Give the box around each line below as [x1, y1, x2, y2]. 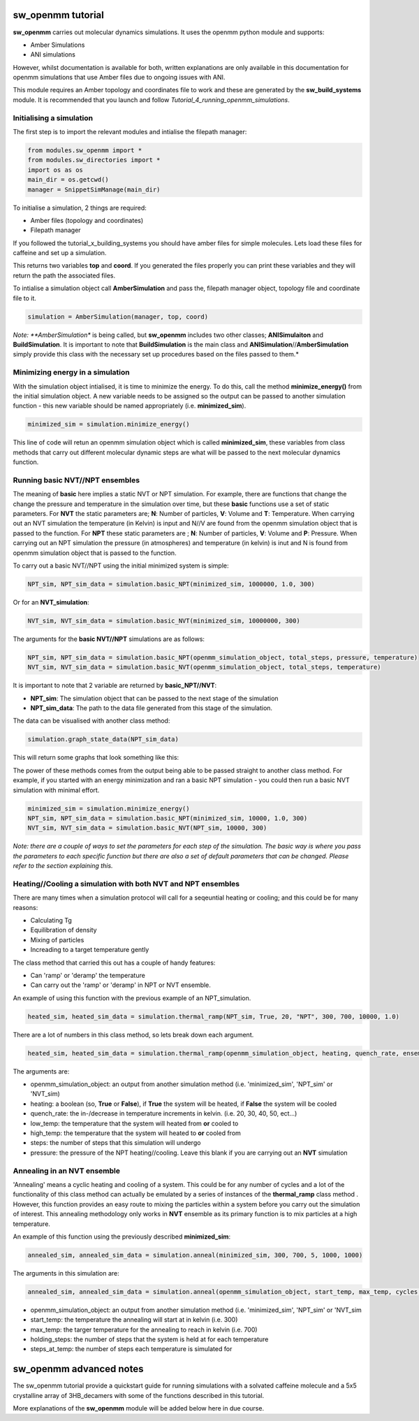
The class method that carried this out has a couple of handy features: [13, 958, 216, 967]
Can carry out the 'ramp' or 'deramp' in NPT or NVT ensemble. [30, 981, 211, 989]
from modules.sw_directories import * [27, 156, 161, 164]
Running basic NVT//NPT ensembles [13, 475, 140, 485]
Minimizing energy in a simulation [13, 368, 130, 377]
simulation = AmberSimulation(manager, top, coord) [27, 312, 209, 321]
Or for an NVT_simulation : [13, 598, 90, 606]
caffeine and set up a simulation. [13, 249, 107, 257]
